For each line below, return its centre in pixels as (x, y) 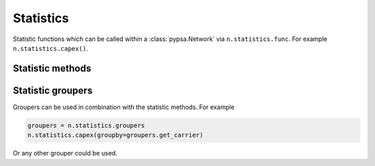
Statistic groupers (53, 90)
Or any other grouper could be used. (65, 153)
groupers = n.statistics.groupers (86, 125)
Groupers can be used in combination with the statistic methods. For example (124, 107)
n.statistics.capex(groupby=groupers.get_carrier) (116, 135)
